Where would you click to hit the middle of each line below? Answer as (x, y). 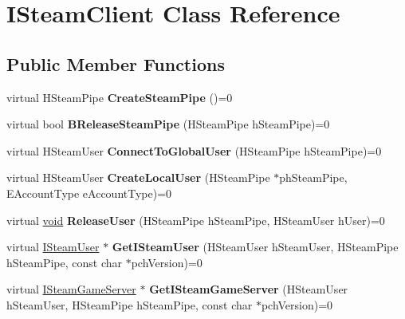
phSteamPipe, (313, 177)
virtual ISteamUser (53, 247)
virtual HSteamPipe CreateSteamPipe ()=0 (120, 97)
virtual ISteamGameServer (71, 289)
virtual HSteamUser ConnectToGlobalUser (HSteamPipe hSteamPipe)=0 (194, 150)
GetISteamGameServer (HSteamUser (249, 289)
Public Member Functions (116, 63)
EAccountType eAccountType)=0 (89, 193)
